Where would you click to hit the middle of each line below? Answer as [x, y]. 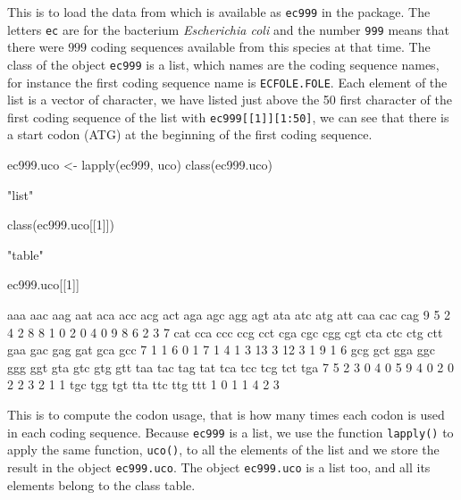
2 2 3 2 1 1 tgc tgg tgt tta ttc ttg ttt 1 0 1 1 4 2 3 [143, 384]
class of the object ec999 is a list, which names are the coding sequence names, [223, 64]
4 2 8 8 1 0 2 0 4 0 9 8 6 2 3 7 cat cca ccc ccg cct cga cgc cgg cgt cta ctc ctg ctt [225, 332]
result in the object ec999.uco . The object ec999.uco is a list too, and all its [219, 467]
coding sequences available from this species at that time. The [260, 47]
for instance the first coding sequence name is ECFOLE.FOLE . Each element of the [227, 82]
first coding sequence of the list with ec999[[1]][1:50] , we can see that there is [228, 117]
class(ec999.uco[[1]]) [61, 225]
